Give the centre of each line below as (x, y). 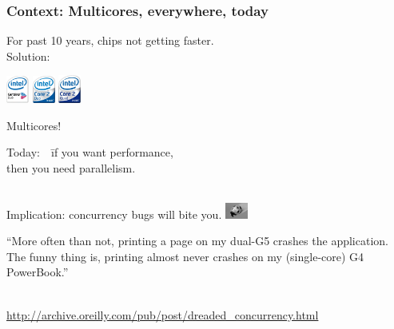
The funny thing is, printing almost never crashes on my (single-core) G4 (185, 256)
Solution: (28, 55)
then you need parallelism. (71, 167)
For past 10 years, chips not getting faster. (110, 40)
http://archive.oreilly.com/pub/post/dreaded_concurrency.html (163, 314)
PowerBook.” (38, 272)
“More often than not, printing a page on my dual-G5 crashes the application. (197, 241)
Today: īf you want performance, (90, 152)
